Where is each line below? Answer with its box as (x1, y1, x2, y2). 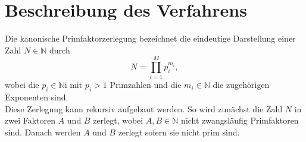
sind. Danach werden (5, 126, 81, 138)
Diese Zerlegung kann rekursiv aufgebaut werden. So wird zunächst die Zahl (5, 102, 283, 115)
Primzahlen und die (110, 78, 182, 91)
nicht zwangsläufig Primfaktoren (181, 114, 299, 127)
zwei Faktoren (5, 114, 56, 127)
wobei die (5, 78, 39, 91)
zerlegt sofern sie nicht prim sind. (118, 126, 240, 138)
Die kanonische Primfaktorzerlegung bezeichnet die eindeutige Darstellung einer (5, 32, 296, 45)
